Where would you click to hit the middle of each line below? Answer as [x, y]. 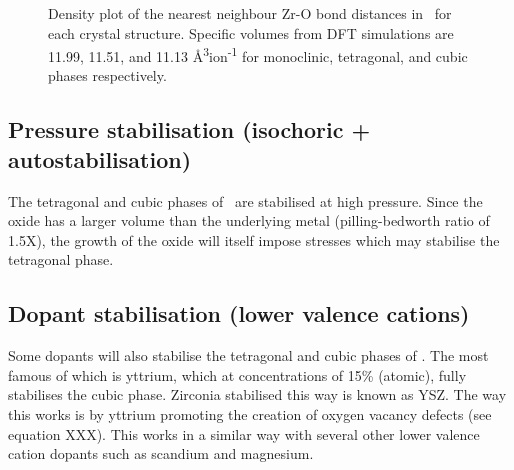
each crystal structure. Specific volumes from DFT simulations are [251, 32]
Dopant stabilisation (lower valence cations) [239, 313]
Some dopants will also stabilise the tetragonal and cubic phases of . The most [248, 355]
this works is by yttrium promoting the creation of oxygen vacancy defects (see [250, 413]
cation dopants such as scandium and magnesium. [161, 453]
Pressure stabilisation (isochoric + [189, 129]
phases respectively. [107, 75]
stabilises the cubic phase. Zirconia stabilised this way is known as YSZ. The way [257, 394]
